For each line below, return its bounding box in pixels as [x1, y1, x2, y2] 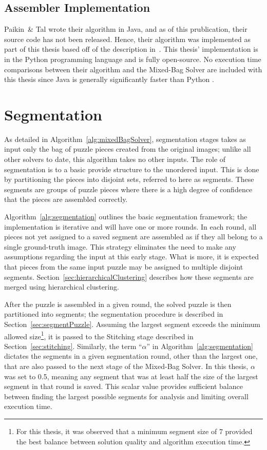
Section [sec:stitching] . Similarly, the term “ [4, 340, 142, 351]
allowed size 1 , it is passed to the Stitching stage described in [4, 329, 194, 341]
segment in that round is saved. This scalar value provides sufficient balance [4, 381, 243, 392]
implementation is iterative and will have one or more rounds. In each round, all [4, 221, 257, 232]
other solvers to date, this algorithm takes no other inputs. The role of [4, 154, 226, 165]
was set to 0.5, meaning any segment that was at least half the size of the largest [4, 371, 258, 381]
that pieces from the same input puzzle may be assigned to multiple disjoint [4, 261, 243, 272]
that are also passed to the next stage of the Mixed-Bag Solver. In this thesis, [4, 361, 249, 372]
